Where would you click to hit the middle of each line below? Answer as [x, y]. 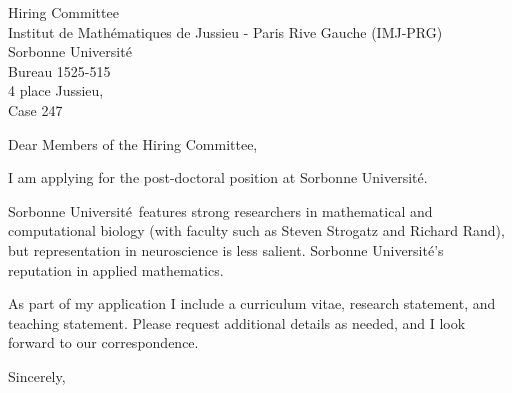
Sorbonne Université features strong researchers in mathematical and [220, 210]
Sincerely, [37, 375]
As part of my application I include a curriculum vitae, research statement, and [252, 303]
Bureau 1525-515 [59, 70]
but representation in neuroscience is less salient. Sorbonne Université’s [226, 249]
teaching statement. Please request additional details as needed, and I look [237, 322]
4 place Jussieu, [56, 90]
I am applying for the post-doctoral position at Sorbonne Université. [218, 177]
